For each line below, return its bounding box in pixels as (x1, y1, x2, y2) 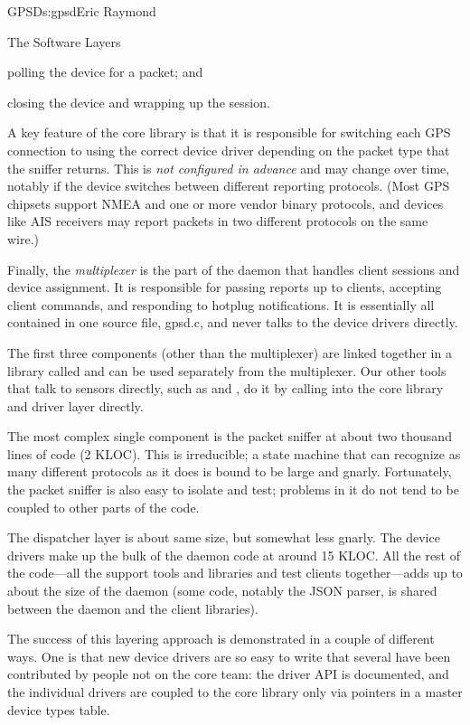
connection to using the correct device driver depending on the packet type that (7, 140, 450, 159)
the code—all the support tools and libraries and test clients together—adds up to (7, 563, 463, 582)
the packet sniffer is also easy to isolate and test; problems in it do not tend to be (7, 480, 459, 499)
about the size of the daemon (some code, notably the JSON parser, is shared (7, 581, 437, 600)
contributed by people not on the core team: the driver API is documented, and (7, 664, 449, 683)
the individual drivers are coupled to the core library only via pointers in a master (7, 683, 463, 701)
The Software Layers (7, 32, 121, 51)
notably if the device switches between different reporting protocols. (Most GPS (7, 176, 450, 195)
